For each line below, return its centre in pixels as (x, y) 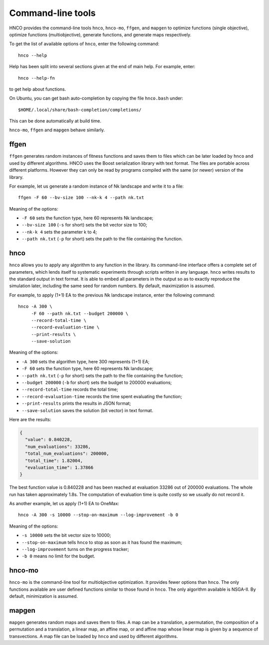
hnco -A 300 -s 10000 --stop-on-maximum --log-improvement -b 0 (98, 515)
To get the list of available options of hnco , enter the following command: (84, 44)
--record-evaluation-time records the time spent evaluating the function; (102, 396)
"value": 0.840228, (49, 440)
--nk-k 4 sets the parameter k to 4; (59, 232)
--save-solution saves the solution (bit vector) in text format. (87, 410)
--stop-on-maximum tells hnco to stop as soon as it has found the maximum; (102, 542)
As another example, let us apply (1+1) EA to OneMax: (64, 504)
